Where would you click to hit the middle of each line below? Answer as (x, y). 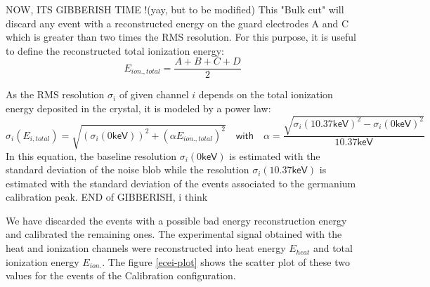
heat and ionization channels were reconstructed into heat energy (146, 248)
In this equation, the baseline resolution (91, 155)
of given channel (154, 94)
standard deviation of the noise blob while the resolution (128, 169)
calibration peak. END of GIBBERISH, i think (107, 197)
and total (333, 248)
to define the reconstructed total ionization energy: (115, 50)
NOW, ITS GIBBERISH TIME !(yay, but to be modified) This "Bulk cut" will (175, 9)
